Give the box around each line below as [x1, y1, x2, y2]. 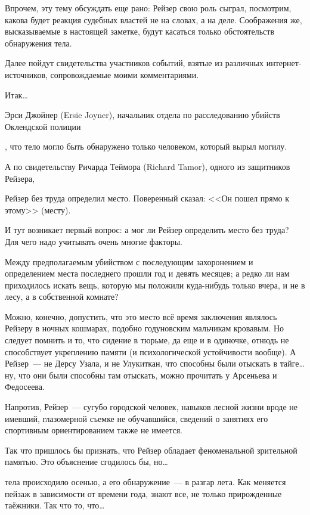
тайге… [280, 357, 305, 370]
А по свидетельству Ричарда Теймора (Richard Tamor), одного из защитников [5, 160, 290, 172]
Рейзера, [5, 172, 35, 184]
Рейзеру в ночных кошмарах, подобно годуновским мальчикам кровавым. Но [5, 322, 284, 334]
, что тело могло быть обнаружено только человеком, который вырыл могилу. [5, 140, 287, 153]
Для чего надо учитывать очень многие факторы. [5, 235, 182, 247]
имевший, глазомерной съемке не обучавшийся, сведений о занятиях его [5, 412, 268, 424]
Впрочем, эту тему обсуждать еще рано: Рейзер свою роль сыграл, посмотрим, [5, 2, 292, 14]
